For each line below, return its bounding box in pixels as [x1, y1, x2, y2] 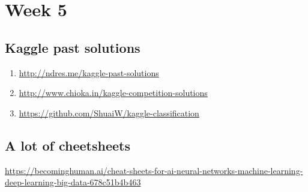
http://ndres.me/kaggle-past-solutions [19, 66, 159, 79]
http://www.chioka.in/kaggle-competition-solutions [19, 86, 208, 99]
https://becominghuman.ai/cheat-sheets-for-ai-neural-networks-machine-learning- [5, 164, 303, 176]
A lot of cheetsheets [5, 136, 130, 154]
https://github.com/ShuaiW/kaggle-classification [19, 106, 199, 119]
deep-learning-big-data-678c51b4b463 [5, 176, 141, 188]
